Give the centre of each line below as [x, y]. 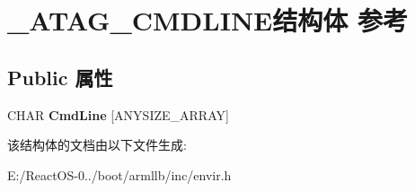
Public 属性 [60, 77]
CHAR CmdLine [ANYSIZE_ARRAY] [118, 114]
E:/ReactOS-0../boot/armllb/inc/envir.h [119, 174]
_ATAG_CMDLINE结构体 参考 [207, 20]
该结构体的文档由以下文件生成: [97, 145]
